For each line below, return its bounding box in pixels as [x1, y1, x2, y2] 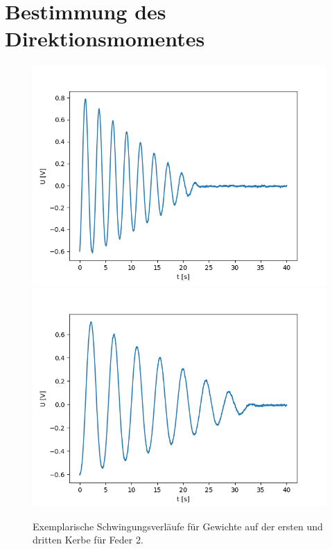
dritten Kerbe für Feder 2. [33, 532, 143, 547]
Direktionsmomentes [5, 24, 205, 53]
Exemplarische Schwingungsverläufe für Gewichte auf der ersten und [33, 519, 323, 533]
